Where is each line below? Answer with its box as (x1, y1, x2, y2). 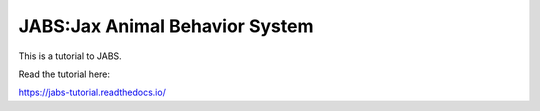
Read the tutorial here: (18, 68, 110, 80)
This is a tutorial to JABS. (18, 50, 122, 62)
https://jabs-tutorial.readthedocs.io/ (18, 86, 167, 99)
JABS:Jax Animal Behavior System (18, 15, 314, 37)
